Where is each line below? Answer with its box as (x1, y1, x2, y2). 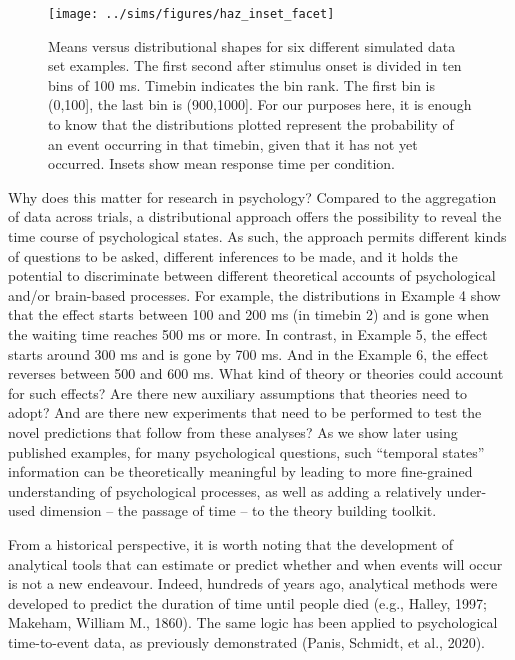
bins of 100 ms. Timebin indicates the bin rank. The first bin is (48, 74, 436, 95)
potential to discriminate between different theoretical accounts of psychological (8, 265, 496, 286)
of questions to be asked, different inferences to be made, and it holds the (8, 245, 458, 266)
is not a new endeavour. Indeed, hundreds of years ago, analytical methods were (8, 573, 498, 594)
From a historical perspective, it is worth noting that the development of (8, 533, 454, 554)
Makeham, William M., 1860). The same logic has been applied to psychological (8, 612, 498, 633)
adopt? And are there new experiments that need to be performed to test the (8, 402, 482, 423)
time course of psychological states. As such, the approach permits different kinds (8, 226, 507, 246)
